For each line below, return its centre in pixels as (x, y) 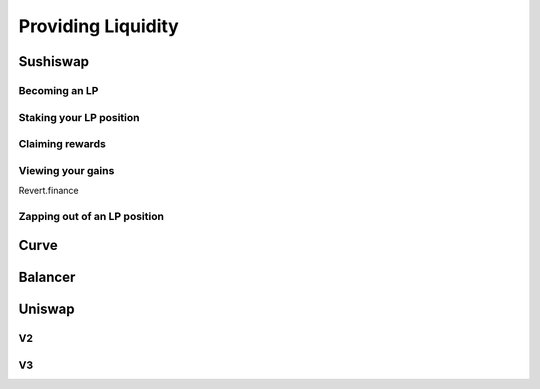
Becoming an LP (58, 90)
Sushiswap (54, 61)
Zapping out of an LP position (91, 216)
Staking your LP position (79, 117)
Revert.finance (48, 190)
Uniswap (46, 309)
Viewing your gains (66, 170)
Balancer (47, 277)
